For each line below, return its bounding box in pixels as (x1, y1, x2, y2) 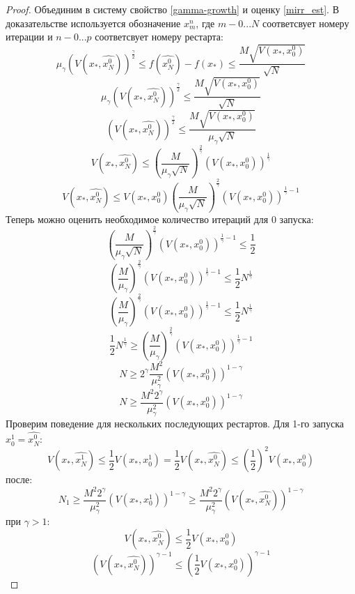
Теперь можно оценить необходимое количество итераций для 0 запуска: (6, 211, 314, 226)
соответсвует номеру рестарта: (95, 29, 223, 44)
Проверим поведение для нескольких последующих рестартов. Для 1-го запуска (6, 416, 345, 431)
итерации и (6, 29, 53, 44)
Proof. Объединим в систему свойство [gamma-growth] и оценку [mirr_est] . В (6, 2, 340, 16)
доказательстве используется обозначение (6, 15, 181, 30)
